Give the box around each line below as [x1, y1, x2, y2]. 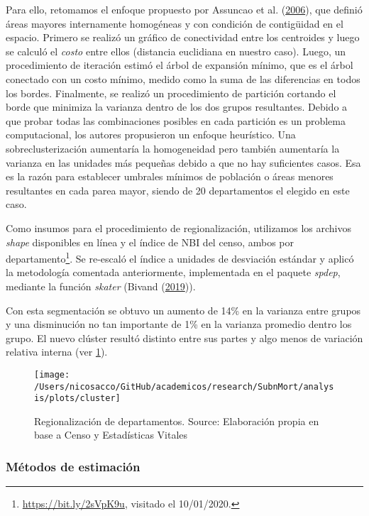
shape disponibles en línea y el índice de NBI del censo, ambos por [6, 234, 294, 249]
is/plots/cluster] [34, 393, 121, 404]
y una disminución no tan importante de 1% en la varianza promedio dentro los [6, 317, 352, 331]
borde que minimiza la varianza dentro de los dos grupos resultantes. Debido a [6, 99, 348, 114]
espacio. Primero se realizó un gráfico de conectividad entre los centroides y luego [6, 30, 360, 45]
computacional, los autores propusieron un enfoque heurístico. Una [6, 127, 296, 142]
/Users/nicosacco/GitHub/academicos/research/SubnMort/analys [34, 381, 334, 392]
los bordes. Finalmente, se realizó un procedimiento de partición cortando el [6, 85, 336, 100]
